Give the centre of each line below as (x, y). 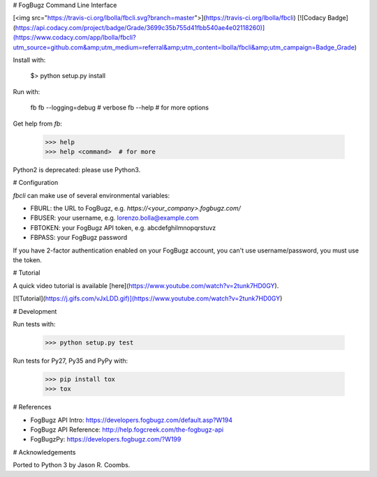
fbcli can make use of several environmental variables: (91, 195)
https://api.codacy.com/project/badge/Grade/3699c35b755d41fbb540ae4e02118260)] (140, 27)
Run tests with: (34, 324)
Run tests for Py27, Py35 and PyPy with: (71, 361)
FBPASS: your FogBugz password (79, 238)
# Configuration (36, 183)
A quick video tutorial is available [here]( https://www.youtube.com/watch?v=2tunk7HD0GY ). (146, 285)
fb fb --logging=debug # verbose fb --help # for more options (120, 107)
